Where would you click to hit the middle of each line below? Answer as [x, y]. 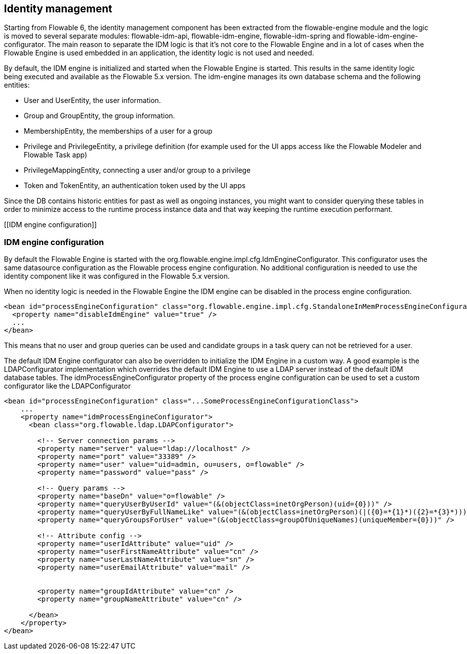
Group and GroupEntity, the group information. [99, 116]
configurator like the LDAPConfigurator [68, 386]
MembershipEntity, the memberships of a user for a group [118, 131]
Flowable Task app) [56, 155]
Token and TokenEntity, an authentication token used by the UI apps [135, 186]
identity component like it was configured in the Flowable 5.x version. [117, 276]
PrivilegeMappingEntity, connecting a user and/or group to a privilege [137, 170]
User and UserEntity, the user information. [93, 101]
